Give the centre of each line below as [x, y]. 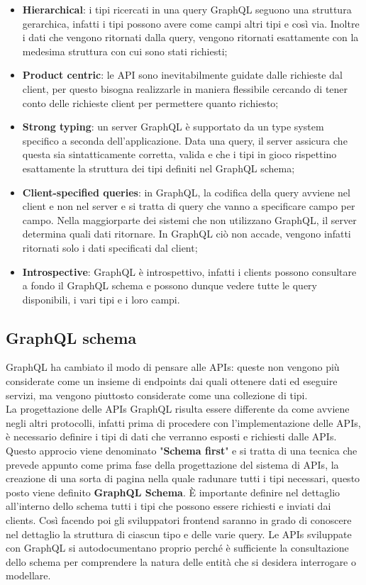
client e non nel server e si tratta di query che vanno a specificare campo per [189, 206]
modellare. [28, 575]
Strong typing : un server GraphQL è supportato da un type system [173, 127]
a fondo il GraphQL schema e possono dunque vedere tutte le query [170, 285]
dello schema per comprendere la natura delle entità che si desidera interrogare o [181, 561]
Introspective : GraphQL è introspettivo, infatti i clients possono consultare [189, 271]
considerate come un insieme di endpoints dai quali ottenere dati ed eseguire [172, 381]
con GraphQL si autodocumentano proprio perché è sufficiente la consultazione [177, 548]
